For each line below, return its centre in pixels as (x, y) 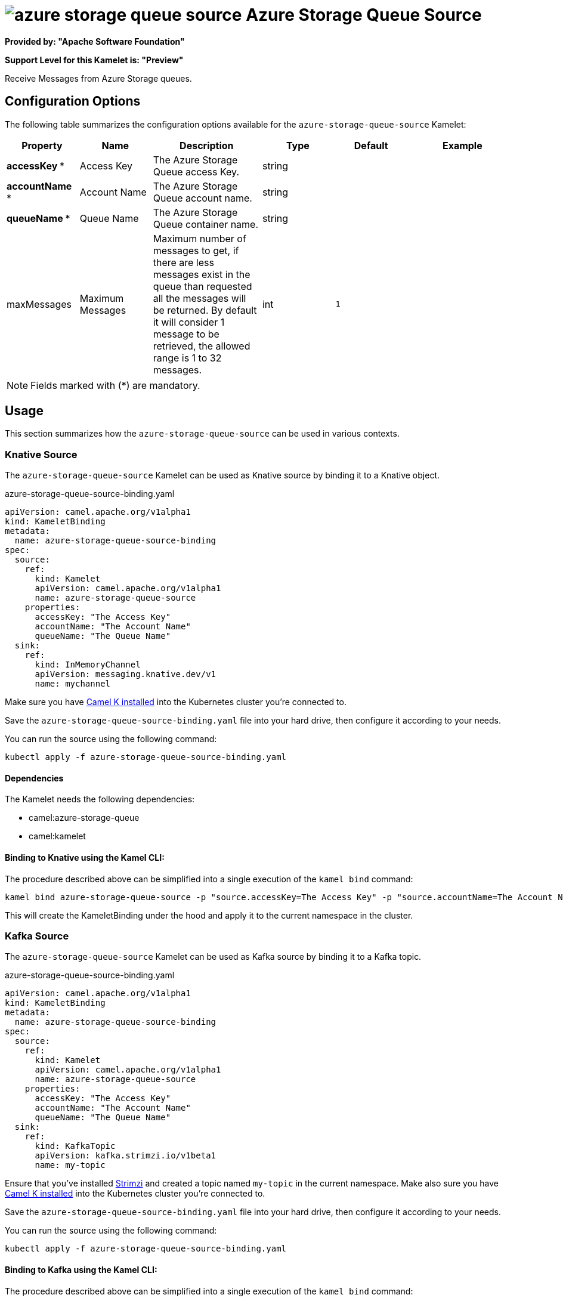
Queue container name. (206, 224)
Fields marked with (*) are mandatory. (115, 385)
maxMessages (39, 304)
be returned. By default (205, 310)
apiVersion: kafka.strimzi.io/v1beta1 (126, 1156)
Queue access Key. (196, 171)
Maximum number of (199, 238)
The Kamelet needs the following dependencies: (100, 799)
